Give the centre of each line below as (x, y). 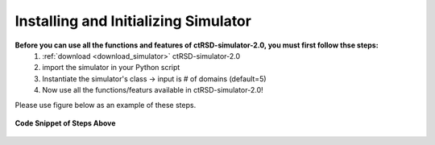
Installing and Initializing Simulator (133, 21)
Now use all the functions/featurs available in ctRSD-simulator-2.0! (153, 90)
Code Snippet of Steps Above (65, 123)
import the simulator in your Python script (111, 68)
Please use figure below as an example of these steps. (106, 105)
